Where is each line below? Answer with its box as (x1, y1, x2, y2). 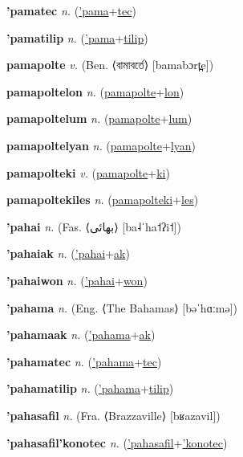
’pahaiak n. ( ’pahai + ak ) (6, 245, 130, 262)
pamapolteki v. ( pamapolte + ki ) (6, 164, 170, 181)
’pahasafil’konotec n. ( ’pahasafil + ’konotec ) (6, 434, 228, 451)
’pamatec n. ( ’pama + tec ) (6, 2, 136, 18)
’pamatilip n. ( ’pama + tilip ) (6, 29, 148, 46)
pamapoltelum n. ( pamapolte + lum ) (6, 110, 192, 127)
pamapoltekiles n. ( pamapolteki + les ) (6, 191, 199, 208)
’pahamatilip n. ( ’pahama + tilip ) (6, 380, 174, 397)
